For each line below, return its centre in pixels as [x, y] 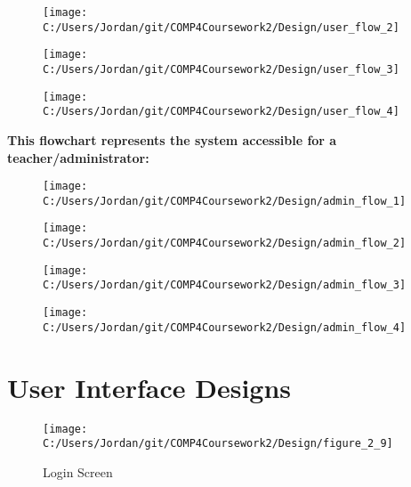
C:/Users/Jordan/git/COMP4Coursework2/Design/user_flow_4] [221, 112]
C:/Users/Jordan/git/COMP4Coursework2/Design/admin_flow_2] [225, 243]
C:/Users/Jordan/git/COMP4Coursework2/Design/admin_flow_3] [225, 285]
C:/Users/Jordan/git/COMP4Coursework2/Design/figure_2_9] [218, 444]
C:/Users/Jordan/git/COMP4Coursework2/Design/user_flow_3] [221, 69]
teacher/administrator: [78, 157]
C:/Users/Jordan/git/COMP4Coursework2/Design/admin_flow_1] [225, 201]
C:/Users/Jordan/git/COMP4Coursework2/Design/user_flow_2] [221, 27]
